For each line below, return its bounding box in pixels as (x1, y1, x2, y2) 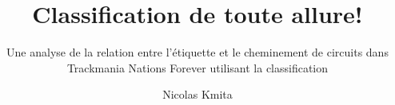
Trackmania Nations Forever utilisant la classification (66, 59, 329, 76)
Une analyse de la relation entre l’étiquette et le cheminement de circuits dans (6, 44, 389, 60)
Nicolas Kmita (162, 86, 233, 103)
